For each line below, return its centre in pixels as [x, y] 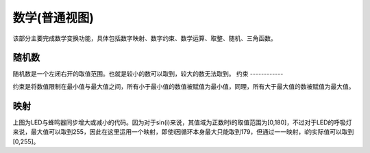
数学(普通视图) [53, 18]
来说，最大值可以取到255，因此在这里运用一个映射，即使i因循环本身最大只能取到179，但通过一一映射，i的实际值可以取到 [183, 132]
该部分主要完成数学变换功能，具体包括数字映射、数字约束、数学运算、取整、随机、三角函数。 [145, 38]
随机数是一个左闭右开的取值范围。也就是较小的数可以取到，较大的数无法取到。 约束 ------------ [148, 74]
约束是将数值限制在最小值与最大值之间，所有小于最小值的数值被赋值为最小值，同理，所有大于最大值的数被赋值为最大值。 [184, 86]
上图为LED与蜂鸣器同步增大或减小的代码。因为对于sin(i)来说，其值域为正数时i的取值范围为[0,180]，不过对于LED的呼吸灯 [182, 122]
